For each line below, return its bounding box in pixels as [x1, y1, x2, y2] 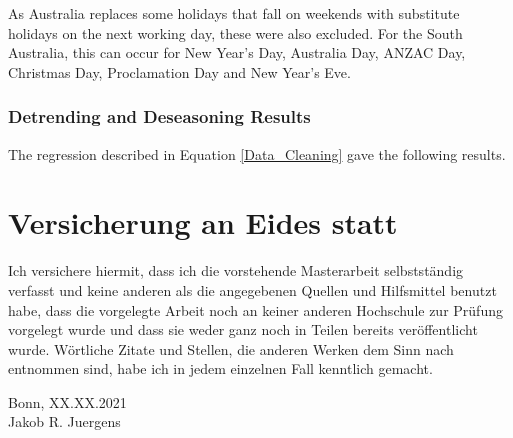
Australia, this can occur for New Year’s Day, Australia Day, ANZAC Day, [8, 42, 466, 63]
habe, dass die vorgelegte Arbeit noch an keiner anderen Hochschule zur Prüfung [8, 299, 503, 320]
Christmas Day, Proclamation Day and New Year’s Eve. [8, 61, 351, 82]
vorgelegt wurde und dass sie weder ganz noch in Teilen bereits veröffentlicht [8, 319, 478, 340]
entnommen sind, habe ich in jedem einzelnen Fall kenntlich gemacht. [8, 358, 433, 379]
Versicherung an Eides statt [8, 202, 398, 243]
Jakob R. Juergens [8, 411, 121, 432]
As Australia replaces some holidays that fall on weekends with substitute [8, 3, 460, 23]
